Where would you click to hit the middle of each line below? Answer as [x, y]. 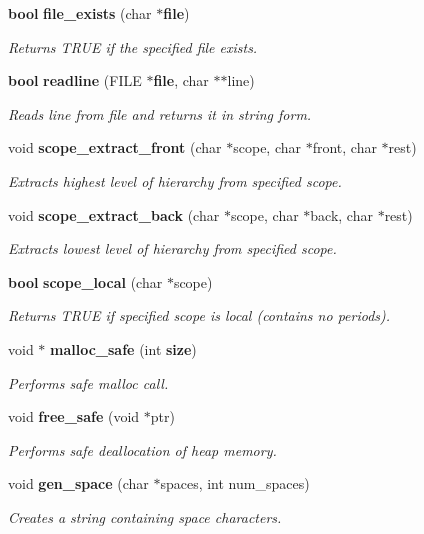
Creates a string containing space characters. [145, 516]
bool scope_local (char [85, 281]
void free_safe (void [74, 416]
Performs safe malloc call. [88, 382]
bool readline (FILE [75, 80]
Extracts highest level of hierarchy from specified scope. [175, 180]
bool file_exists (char [80, 13]
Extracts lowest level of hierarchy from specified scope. [172, 248]
